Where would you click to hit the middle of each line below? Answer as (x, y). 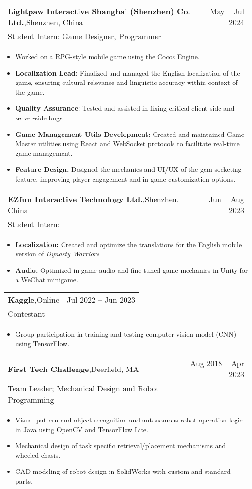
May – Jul (227, 11)
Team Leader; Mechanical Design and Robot (83, 388)
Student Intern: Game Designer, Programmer (85, 36)
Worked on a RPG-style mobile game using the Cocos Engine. (107, 56)
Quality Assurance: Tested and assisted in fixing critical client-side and (125, 108)
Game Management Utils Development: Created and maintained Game (130, 134)
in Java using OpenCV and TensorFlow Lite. (82, 429)
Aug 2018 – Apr (217, 363)
